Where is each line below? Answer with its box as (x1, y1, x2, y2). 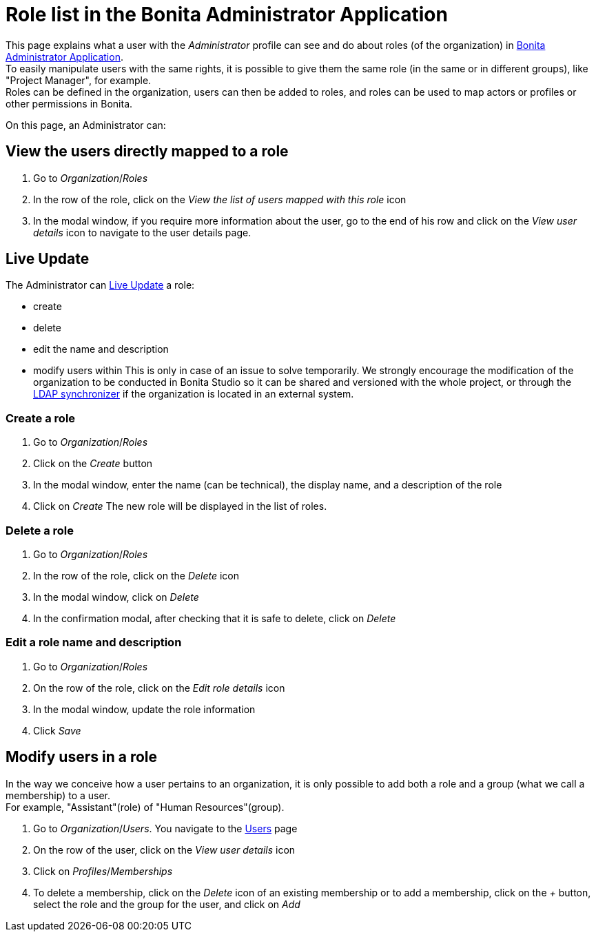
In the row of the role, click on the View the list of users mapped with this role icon (33, 193, 407, 205)
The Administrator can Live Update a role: (6, 279, 195, 291)
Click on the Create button (33, 457, 153, 470)
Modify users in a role (6, 748, 157, 766)
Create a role (6, 411, 76, 425)
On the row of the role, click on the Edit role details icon (33, 681, 285, 694)
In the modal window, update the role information (33, 703, 256, 715)
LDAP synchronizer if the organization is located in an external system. (33, 388, 354, 400)
